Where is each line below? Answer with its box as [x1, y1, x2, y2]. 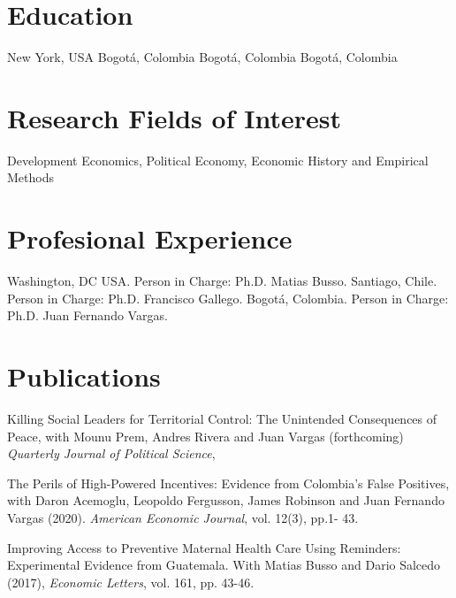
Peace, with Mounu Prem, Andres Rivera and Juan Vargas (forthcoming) [7, 426, 404, 445]
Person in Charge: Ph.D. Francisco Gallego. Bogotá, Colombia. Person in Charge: [7, 288, 449, 307]
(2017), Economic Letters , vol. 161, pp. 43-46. [7, 572, 255, 591]
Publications [7, 358, 161, 395]
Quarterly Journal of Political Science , [7, 444, 216, 463]
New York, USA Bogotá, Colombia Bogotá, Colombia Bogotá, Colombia [7, 48, 398, 66]
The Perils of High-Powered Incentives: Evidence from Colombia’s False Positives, [7, 473, 450, 492]
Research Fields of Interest [7, 99, 341, 135]
